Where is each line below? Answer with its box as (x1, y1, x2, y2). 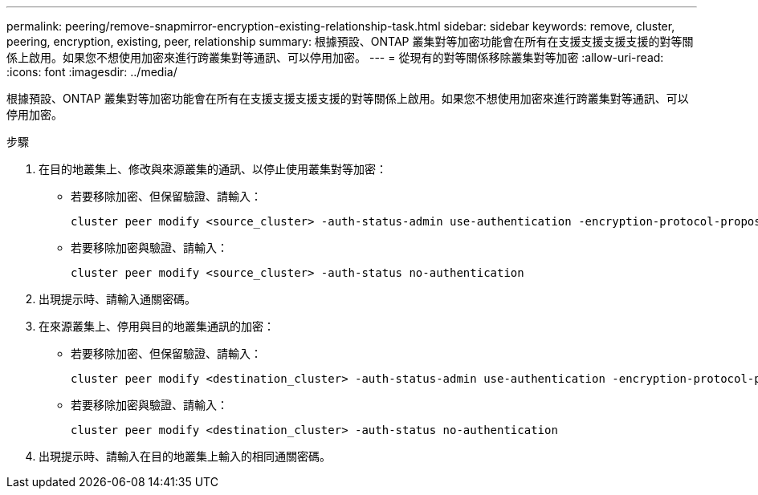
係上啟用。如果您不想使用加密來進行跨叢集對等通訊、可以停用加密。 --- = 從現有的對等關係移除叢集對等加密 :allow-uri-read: (6, 51, 664, 64)
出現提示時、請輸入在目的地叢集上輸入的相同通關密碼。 (39, 449, 331, 463)
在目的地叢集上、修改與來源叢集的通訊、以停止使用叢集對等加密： (39, 162, 387, 176)
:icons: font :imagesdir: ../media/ (6, 65, 177, 79)
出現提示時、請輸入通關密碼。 (39, 292, 196, 306)
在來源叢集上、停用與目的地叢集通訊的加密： (39, 319, 275, 333)
